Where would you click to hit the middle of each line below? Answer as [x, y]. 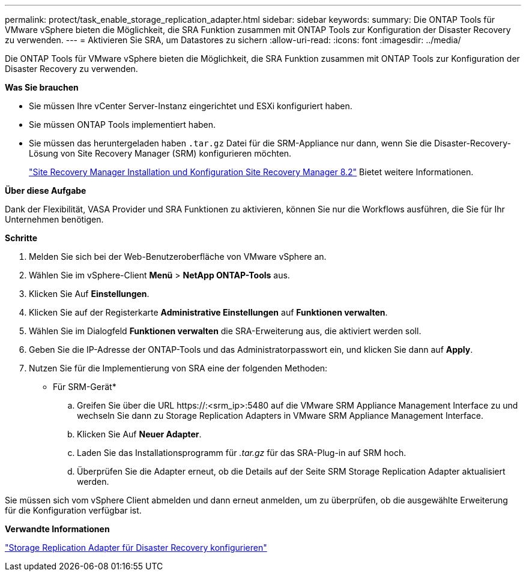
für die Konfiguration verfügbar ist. [73, 510]
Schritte [21, 238]
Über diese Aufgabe [46, 190]
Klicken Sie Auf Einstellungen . [89, 294]
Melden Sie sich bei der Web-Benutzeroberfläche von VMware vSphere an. [178, 256]
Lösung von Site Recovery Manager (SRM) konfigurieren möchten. [160, 153]
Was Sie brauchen [42, 87]
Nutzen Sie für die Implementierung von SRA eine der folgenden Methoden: [178, 368]
